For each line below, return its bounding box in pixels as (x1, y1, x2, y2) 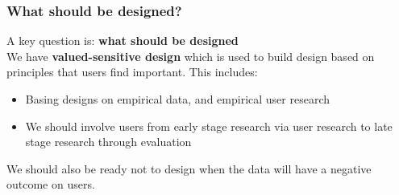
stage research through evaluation (25, 133, 192, 150)
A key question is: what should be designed (6, 32, 239, 49)
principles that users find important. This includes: (6, 63, 258, 80)
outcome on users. (6, 176, 95, 193)
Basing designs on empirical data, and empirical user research (25, 91, 330, 107)
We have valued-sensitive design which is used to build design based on (6, 47, 375, 64)
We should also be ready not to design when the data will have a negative (6, 160, 372, 177)
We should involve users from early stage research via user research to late (25, 117, 393, 134)
